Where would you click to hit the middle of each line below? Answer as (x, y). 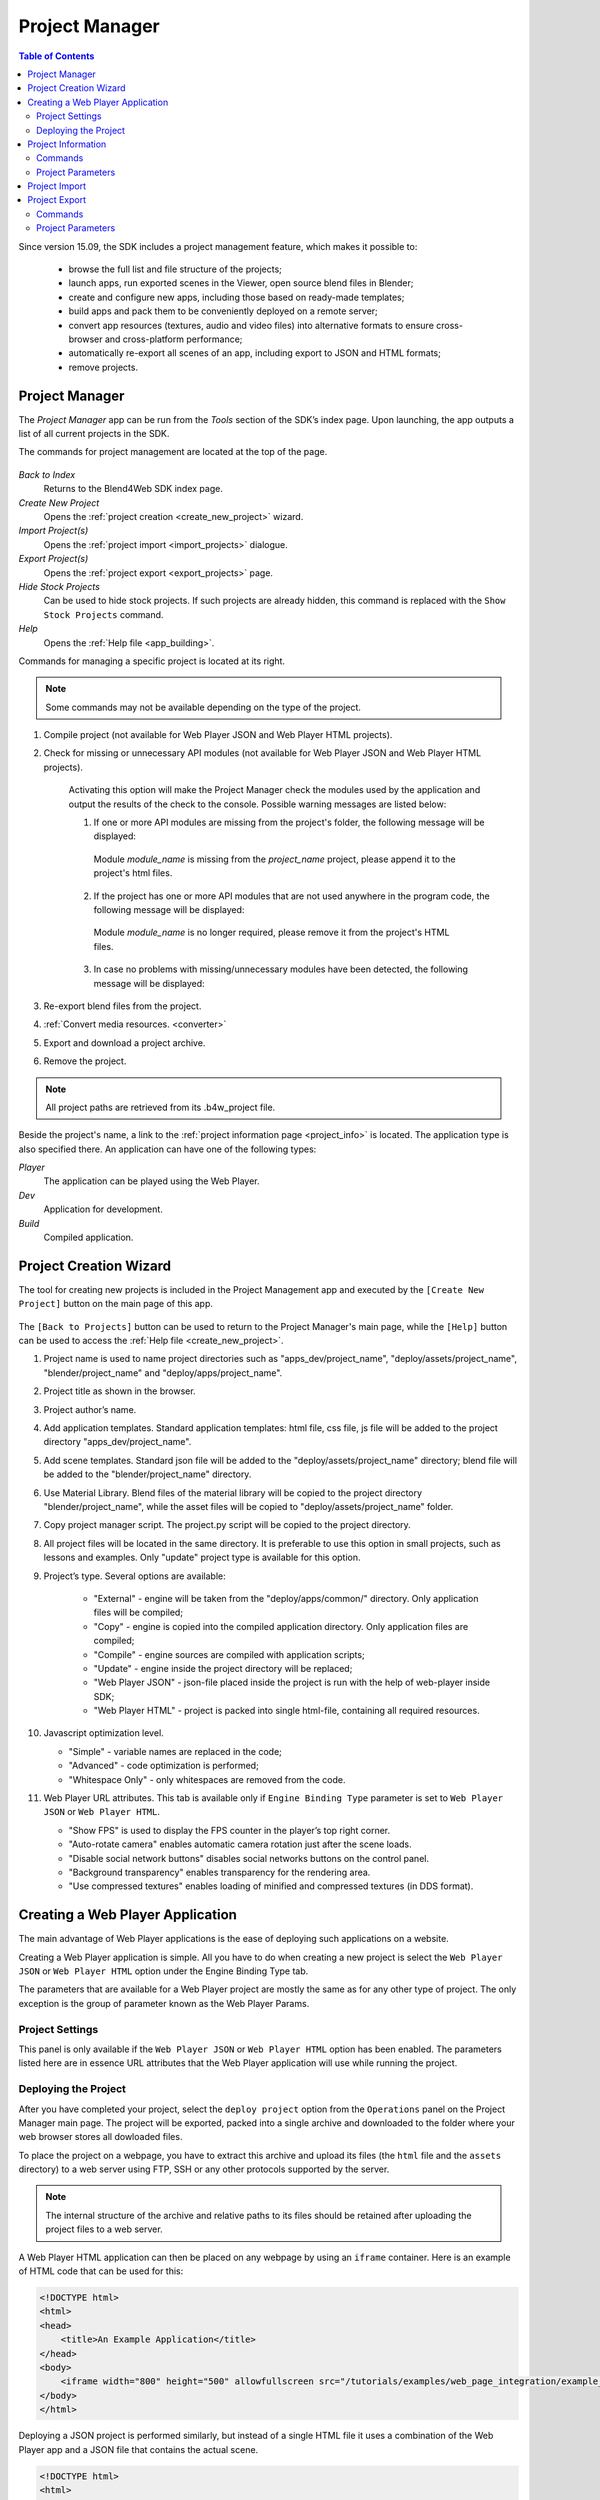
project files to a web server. (104, 2229)
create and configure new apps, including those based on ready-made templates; (236, 297)
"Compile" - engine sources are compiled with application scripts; (229, 1654)
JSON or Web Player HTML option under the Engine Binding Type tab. (163, 1971)
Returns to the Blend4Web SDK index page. (133, 489)
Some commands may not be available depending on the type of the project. (203, 707)
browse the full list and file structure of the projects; (175, 269)
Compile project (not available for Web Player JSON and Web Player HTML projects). (218, 735)
